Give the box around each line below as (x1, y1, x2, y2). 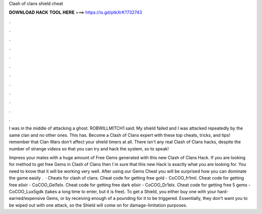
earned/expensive (9, 196, 46, 201)
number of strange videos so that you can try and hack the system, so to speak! (9, 146, 169, 151)
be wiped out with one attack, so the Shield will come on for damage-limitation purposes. (9, 202, 188, 208)
